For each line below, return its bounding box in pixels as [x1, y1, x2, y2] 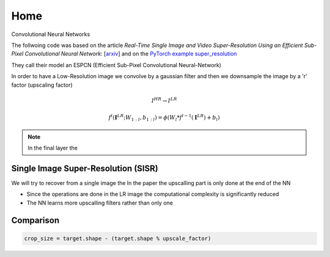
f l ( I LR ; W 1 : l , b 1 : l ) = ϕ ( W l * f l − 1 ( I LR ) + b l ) [108, 113, 220, 122]
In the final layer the [28, 144, 78, 152]
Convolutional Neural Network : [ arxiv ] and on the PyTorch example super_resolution [24, 50, 238, 57]
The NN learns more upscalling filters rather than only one [26, 199, 174, 206]
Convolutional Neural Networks [11, 31, 90, 38]
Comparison [11, 215, 60, 225]
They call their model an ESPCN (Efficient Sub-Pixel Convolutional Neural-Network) [11, 61, 222, 68]
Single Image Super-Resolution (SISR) [11, 163, 158, 173]
